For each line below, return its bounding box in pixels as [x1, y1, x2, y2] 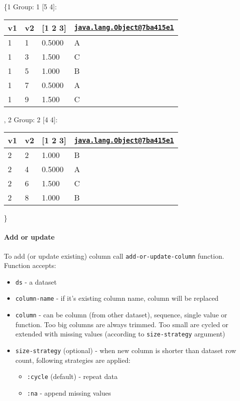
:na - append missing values [27, 387, 111, 398]
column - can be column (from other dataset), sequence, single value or [15, 310, 227, 320]
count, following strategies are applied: [15, 355, 131, 365]
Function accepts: [4, 260, 56, 270]
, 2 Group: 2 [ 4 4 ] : [4, 114, 58, 124]
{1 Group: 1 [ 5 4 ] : [4, 1, 57, 11]
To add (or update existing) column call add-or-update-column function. [4, 250, 224, 261]
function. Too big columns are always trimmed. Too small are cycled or [15, 319, 229, 329]
